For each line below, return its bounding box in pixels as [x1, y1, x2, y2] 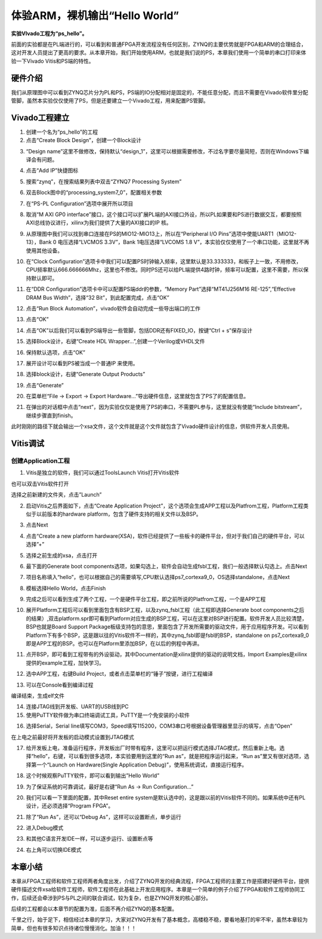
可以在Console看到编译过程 [26, 681, 94, 688]
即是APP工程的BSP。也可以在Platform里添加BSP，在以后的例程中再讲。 [26, 640, 203, 647]
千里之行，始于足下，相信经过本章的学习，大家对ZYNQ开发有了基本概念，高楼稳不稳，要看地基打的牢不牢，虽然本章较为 [11, 916, 308, 923]
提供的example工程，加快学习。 [26, 659, 104, 666]
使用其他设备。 [26, 247, 63, 254]
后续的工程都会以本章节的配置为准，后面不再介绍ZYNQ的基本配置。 [11, 905, 178, 912]
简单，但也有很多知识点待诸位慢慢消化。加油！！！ [11, 924, 137, 931]
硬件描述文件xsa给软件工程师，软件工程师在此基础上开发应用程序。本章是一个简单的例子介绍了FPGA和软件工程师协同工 [11, 886, 305, 893]
